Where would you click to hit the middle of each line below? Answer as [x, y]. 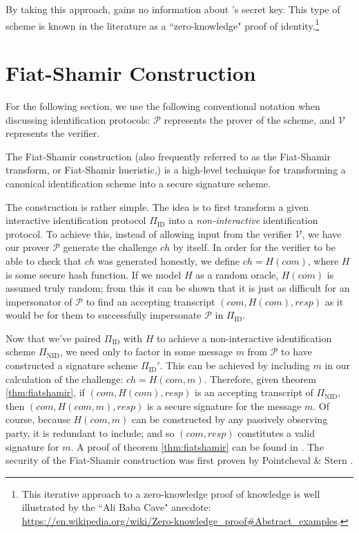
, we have [322, 233]
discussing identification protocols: [78, 119]
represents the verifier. [53, 133]
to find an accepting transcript [151, 301]
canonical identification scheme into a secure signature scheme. [138, 183]
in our [338, 365]
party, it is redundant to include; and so [90, 433]
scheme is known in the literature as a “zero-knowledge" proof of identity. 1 [163, 24]
